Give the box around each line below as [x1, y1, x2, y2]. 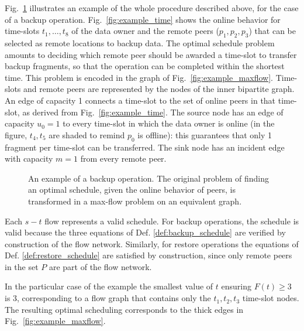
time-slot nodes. [242, 292, 299, 304]
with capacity [5, 152, 53, 165]
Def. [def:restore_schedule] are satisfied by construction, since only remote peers [5, 249, 292, 261]
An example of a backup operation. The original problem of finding [28, 172, 270, 184]
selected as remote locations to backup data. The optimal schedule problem [5, 36, 275, 49]
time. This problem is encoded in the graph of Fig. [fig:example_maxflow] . [5, 71, 273, 83]
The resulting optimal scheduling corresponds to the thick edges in [5, 303, 244, 315]
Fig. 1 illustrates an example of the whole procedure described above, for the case [5, 2, 299, 13]
